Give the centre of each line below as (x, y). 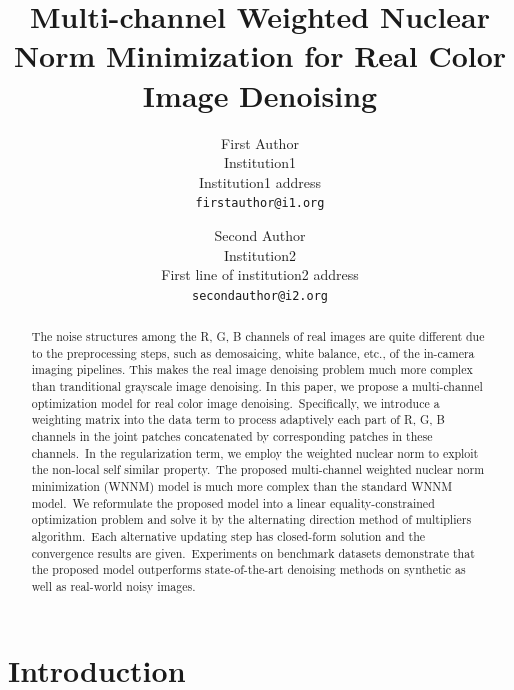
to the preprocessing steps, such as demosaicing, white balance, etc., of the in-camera (253, 352)
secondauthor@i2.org (260, 295)
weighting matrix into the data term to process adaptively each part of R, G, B (238, 419)
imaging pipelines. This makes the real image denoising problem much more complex (252, 369)
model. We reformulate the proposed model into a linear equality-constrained (233, 502)
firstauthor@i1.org (260, 203)
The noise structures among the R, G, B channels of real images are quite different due (258, 336)
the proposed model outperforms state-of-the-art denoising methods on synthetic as (248, 569)
